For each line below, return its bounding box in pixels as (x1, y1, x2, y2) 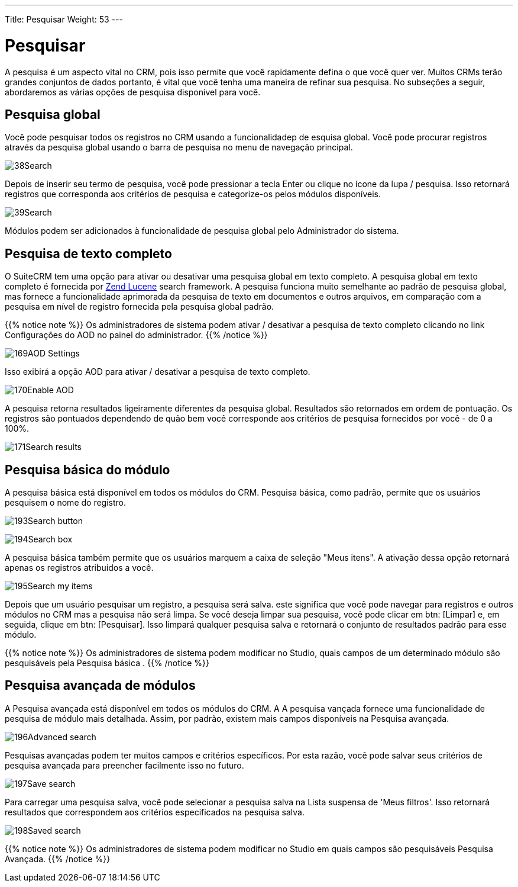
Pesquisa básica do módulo (5, 462, 170, 477)
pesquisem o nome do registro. (5, 497, 126, 508)
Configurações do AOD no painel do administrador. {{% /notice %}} (5, 330, 268, 340)
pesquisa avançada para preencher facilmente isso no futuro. (5, 760, 244, 770)
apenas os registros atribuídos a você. (5, 563, 154, 573)
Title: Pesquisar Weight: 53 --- (5, 14, 123, 24)
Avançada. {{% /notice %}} (5, 853, 111, 864)
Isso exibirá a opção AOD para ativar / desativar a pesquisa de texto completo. (5, 367, 310, 377)
